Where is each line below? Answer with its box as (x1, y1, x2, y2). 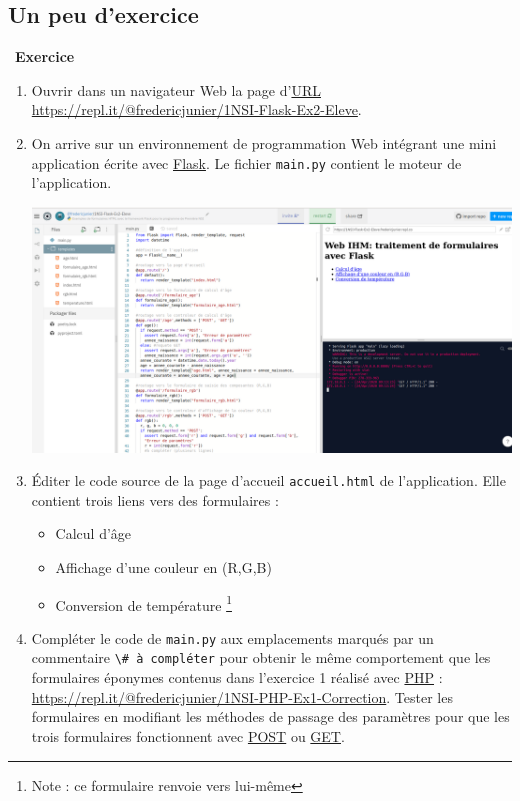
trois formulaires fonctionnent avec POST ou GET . (31, 725, 345, 746)
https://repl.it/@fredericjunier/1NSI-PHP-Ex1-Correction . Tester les (31, 686, 453, 707)
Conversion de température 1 (55, 591, 232, 615)
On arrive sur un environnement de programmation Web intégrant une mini (31, 132, 497, 153)
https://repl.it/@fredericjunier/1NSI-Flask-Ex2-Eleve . (31, 99, 362, 120)
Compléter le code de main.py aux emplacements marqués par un (31, 627, 434, 648)
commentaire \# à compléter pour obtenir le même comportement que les (31, 647, 491, 668)
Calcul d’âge (55, 523, 132, 544)
